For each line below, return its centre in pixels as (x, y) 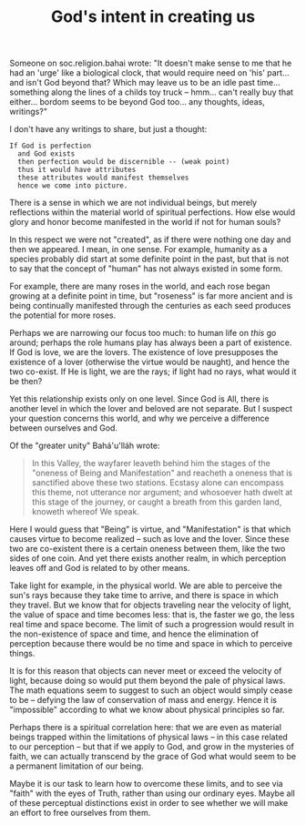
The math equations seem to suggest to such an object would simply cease (151, 690)
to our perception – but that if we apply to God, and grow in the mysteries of (152, 747)
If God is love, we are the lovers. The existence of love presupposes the (144, 352)
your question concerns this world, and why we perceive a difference (140, 418)
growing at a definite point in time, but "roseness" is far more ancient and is (151, 296)
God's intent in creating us (153, 17)
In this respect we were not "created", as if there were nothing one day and (150, 239)
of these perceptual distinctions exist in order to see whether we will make (149, 803)
